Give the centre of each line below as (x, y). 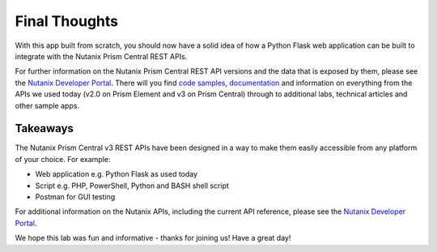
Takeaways (45, 128)
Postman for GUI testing (75, 196)
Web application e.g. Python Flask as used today (117, 174)
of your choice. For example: (63, 159)
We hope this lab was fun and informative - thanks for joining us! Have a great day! (153, 238)
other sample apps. (47, 105)
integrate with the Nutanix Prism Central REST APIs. (101, 56)
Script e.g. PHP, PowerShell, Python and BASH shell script (132, 186)
